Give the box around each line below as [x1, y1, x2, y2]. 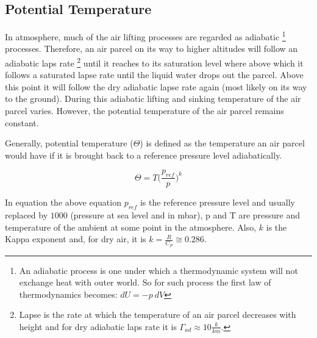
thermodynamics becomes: [19, 287, 118, 300]
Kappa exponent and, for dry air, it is [5, 232, 146, 245]
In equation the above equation [5, 196, 121, 209]
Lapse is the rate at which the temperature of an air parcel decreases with [19, 308, 296, 321]
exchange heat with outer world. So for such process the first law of [19, 276, 271, 289]
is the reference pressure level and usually [140, 196, 295, 209]
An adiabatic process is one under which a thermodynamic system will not [19, 264, 298, 276]
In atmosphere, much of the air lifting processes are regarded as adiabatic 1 [5, 29, 286, 43]
